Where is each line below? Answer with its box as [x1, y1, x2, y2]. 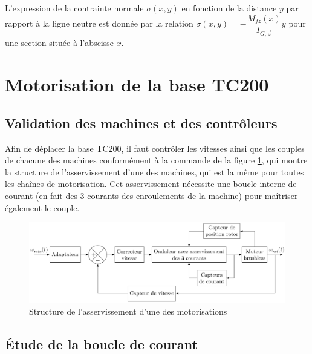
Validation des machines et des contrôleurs [5, 113, 278, 132]
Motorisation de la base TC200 [5, 72, 269, 97]
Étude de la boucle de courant [5, 334, 198, 353]
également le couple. [5, 201, 80, 214]
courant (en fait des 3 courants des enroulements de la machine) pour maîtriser [5, 189, 298, 202]
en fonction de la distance [181, 2, 277, 14]
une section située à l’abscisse [5, 36, 114, 49]
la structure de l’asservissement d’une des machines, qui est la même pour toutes [5, 165, 304, 178]
